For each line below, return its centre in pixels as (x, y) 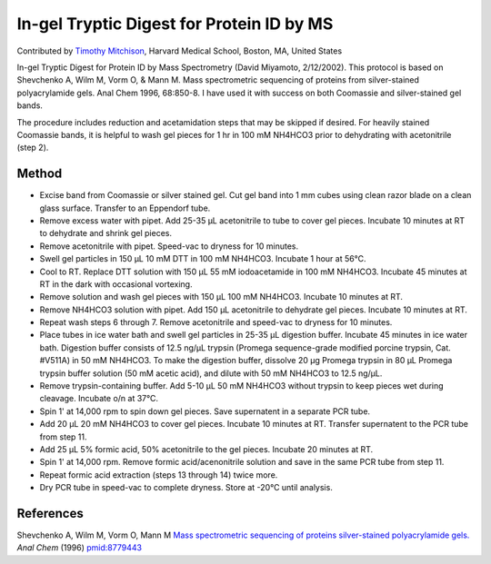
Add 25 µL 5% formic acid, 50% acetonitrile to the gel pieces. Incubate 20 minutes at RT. (206, 449)
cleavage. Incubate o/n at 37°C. (99, 399)
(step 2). (33, 148)
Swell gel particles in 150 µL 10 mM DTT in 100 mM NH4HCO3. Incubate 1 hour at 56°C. (203, 259)
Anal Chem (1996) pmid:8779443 (80, 548)
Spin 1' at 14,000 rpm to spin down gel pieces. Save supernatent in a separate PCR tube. (205, 411)
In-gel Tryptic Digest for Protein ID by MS (175, 24)
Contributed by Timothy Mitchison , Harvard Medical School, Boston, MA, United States (180, 51)
